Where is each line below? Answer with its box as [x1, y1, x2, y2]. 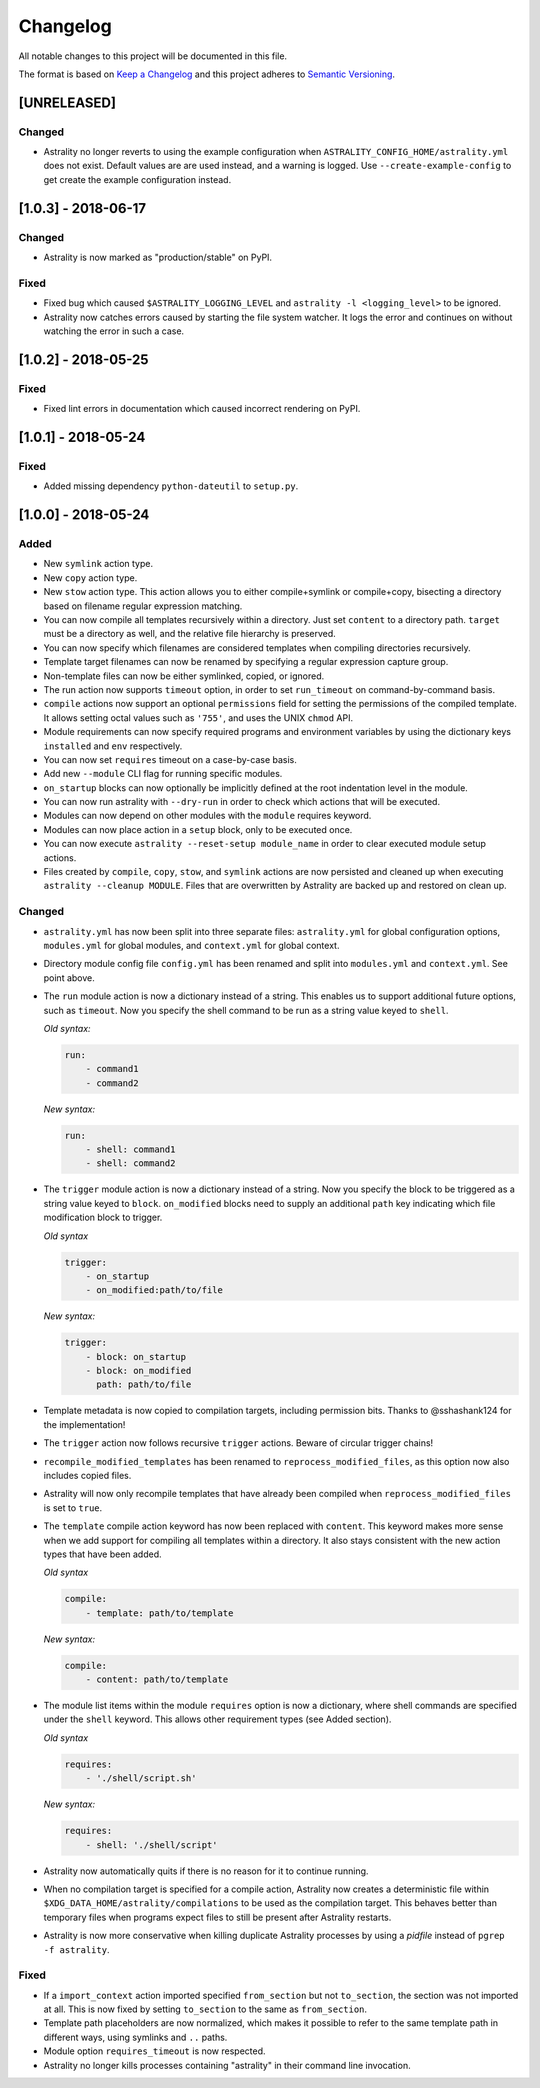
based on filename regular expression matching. [43, 600, 243, 612]
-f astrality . [43, 1943, 110, 1955]
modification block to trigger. [43, 1211, 163, 1224]
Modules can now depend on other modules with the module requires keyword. [43, 810, 372, 822]
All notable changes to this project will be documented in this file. [18, 50, 288, 62]
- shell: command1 [85, 1144, 176, 1155]
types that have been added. [43, 1548, 162, 1560]
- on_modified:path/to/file [85, 1285, 224, 1296]
